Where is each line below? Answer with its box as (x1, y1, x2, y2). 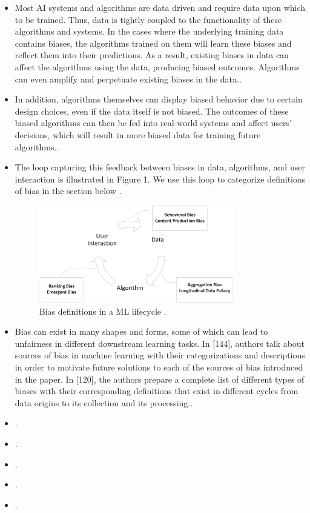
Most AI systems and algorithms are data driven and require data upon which (15, 1, 306, 13)
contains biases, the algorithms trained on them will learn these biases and (15, 36, 292, 49)
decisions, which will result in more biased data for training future (15, 128, 261, 141)
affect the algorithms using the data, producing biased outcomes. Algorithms (15, 60, 300, 73)
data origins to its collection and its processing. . (15, 396, 193, 409)
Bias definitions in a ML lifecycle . (39, 304, 167, 317)
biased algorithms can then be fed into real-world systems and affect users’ (15, 116, 292, 129)
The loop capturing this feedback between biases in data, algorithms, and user (15, 161, 306, 173)
